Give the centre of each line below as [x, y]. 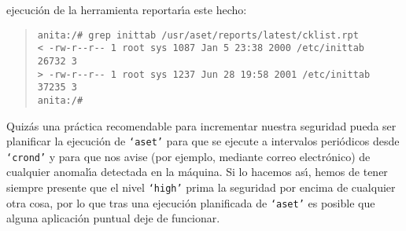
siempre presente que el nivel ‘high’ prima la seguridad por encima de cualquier [201, 187]
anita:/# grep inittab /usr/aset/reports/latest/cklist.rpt [198, 35]
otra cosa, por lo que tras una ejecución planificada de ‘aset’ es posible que [191, 202]
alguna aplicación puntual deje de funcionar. [113, 218]
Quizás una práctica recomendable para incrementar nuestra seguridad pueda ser [201, 125]
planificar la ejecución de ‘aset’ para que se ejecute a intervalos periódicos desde [203, 141]
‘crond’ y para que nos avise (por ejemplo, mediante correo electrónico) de [188, 156]
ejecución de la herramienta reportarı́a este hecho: [127, 9]
